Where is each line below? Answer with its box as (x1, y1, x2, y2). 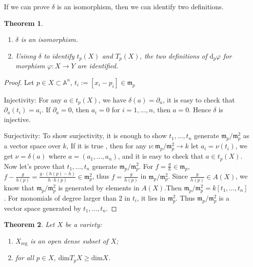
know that (4, 182, 35, 192)
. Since (168, 171, 188, 181)
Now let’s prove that (4, 161, 65, 171)
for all (15, 252, 34, 263)
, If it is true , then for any (66, 141, 147, 151)
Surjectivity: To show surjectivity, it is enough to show (4, 130, 167, 141)
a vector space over (4, 141, 61, 151)
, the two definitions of (139, 50, 208, 61)
